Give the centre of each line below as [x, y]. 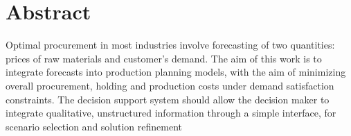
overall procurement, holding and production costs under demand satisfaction [170, 85]
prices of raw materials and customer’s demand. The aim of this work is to [164, 58]
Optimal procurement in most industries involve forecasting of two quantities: [170, 45]
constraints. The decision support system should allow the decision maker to [168, 99]
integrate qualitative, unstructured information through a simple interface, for [171, 113]
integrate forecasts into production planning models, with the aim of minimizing [176, 72]
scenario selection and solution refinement [94, 126]
